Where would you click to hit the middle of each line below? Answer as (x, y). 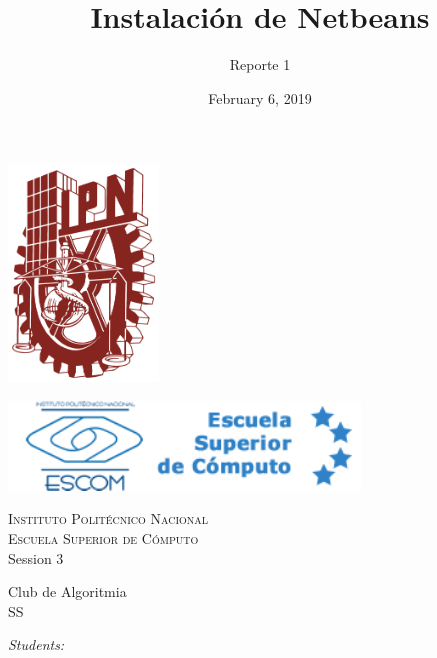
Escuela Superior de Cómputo (103, 537)
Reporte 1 (260, 64)
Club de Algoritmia (67, 591)
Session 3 (36, 557)
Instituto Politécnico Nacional (108, 518)
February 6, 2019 (260, 97)
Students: (36, 644)
